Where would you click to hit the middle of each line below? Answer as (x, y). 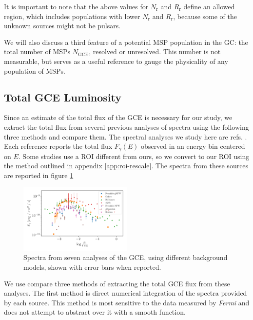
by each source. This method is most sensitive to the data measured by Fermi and (127, 302)
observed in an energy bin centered (193, 146)
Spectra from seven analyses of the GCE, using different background (126, 257)
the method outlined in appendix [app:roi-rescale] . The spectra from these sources (126, 166)
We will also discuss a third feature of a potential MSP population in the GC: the (126, 42)
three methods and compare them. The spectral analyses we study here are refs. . (126, 136)
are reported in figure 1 (39, 175)
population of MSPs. (35, 70)
